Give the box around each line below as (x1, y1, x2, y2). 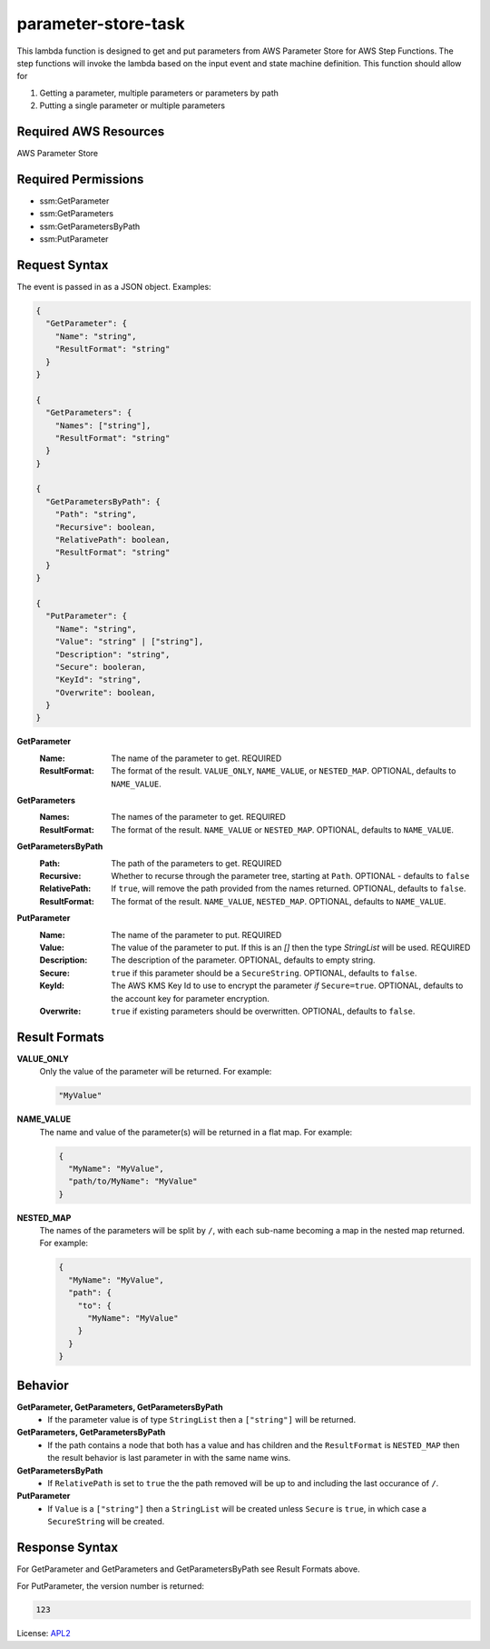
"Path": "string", (54, 509, 137, 520)
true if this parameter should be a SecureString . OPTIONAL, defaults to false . (111, 967, 417, 978)
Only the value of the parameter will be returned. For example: (39, 1066, 272, 1077)
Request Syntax (16, 257, 109, 273)
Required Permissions (16, 171, 144, 186)
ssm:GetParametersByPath (39, 221, 141, 232)
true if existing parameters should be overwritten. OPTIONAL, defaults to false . (111, 1005, 416, 1016)
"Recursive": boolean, (54, 522, 156, 532)
